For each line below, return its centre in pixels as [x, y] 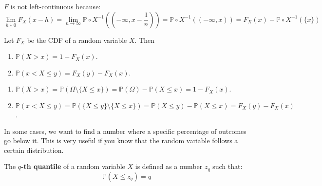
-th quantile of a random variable [73, 166]
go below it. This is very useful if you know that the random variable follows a [121, 140]
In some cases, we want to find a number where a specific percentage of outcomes [125, 131]
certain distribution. [34, 150]
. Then [145, 40]
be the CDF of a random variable [77, 40]
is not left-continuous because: [56, 6]
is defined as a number [169, 166]
